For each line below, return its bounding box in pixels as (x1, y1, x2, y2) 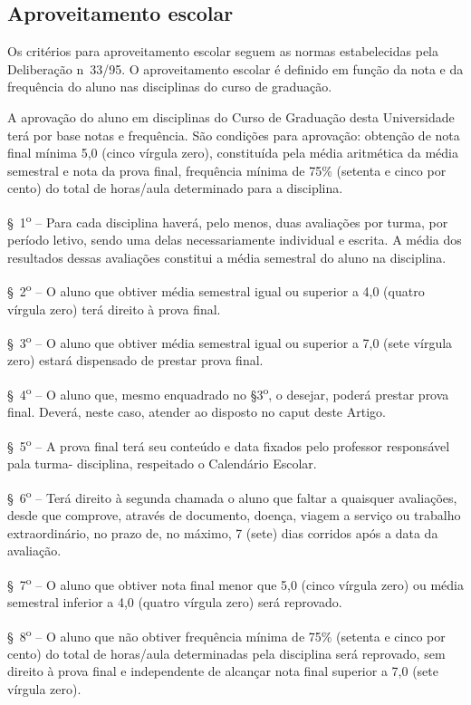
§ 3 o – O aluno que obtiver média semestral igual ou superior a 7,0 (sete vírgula (7, 331, 453, 352)
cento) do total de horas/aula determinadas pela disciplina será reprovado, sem (7, 643, 446, 662)
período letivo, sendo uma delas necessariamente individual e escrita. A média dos (7, 230, 462, 249)
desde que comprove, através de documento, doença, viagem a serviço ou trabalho (7, 506, 461, 525)
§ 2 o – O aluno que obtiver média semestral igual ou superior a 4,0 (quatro (7, 279, 425, 301)
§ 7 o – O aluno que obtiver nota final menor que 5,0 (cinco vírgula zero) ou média (7, 572, 464, 594)
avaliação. (7, 541, 62, 560)
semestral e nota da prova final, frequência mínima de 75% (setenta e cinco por (7, 160, 447, 179)
